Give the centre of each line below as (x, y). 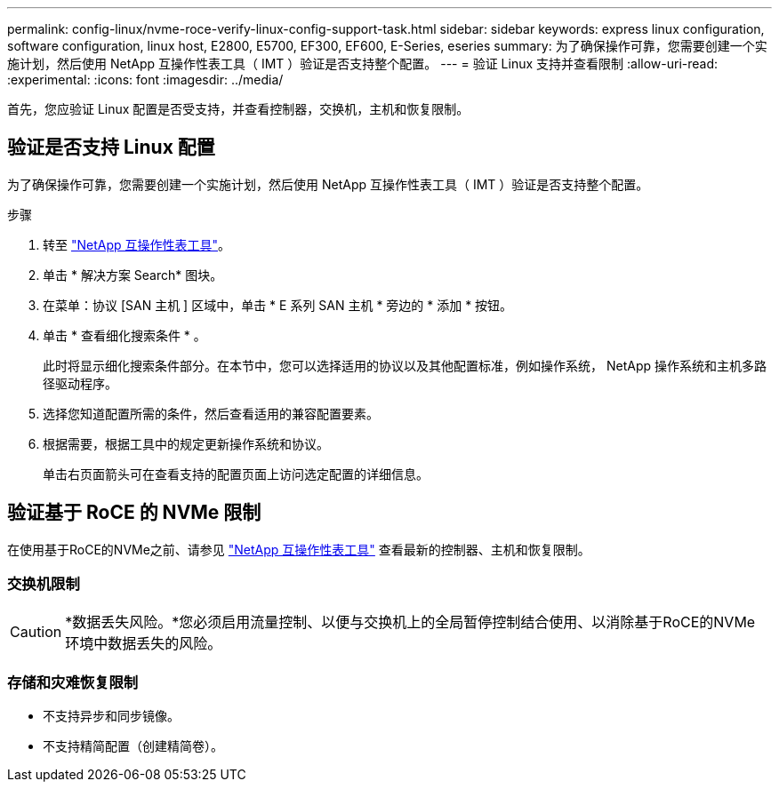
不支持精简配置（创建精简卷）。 (133, 746)
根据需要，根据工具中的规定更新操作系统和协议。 (186, 443)
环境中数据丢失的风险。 (144, 644)
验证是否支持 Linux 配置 (111, 147)
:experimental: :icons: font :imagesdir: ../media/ (145, 80)
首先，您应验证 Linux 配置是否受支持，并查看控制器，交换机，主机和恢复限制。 (238, 109)
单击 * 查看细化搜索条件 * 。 (124, 335)
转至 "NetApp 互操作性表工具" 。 (137, 244)
